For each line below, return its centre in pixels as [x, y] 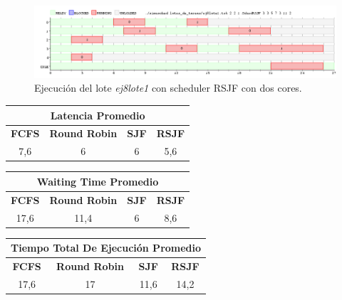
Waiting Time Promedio [98, 181]
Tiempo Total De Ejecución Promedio [106, 248]
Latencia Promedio [98, 115]
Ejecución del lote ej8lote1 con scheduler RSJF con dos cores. [168, 88]
